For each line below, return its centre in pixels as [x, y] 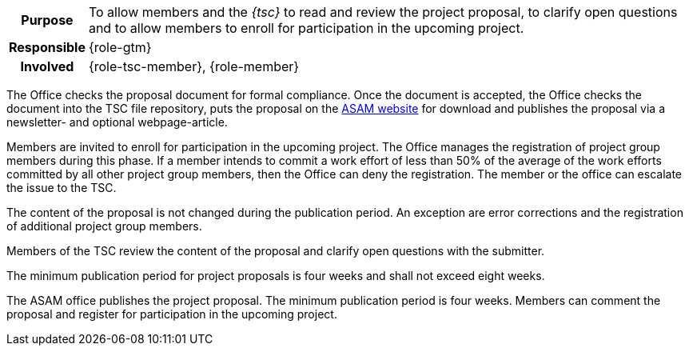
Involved [47, 66]
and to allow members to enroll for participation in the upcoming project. [306, 28]
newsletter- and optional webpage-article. [117, 122]
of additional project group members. [104, 226]
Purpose [47, 20]
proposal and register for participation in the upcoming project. [172, 314]
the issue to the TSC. [62, 188]
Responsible [47, 47]
